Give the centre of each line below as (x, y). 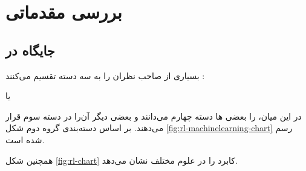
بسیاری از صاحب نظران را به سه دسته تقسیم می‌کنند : (105, 75)
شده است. (25, 139)
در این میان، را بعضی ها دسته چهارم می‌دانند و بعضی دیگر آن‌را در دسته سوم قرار (154, 116)
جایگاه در (30, 50)
